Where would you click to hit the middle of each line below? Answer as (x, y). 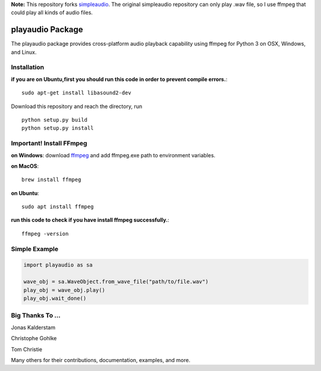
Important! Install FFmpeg (49, 144)
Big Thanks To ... (36, 316)
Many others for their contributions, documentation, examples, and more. (100, 360)
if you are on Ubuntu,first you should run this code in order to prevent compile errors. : (119, 79)
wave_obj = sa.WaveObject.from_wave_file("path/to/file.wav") (116, 282)
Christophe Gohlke (34, 338)
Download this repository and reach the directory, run (77, 106)
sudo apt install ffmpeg (58, 207)
